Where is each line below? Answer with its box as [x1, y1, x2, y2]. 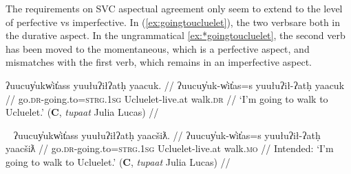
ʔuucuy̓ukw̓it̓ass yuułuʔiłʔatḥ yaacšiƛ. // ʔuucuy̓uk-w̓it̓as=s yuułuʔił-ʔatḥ [13, 127, 321, 142]
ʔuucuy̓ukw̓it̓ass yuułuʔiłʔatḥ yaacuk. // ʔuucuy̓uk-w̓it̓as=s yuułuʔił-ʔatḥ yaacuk [6, 77, 345, 92]
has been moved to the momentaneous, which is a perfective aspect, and [6, 41, 310, 55]
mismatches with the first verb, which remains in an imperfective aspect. [6, 55, 312, 69]
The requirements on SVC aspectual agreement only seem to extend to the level [6, 1, 343, 15]
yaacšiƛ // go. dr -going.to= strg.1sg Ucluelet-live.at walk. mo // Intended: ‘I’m [6, 141, 334, 156]
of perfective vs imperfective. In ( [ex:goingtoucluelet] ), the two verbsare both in [6, 14, 341, 29]
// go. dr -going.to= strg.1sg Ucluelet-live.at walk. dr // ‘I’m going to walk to [6, 91, 328, 105]
